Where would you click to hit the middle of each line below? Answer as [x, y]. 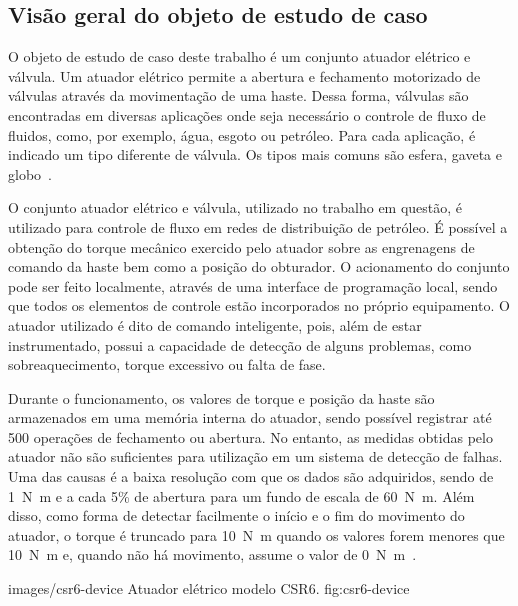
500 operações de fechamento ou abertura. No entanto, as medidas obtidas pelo [250, 436]
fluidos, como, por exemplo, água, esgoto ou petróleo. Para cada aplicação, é [242, 134]
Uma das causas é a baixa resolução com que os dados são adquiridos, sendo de [251, 476]
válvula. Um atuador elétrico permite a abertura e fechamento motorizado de [244, 75]
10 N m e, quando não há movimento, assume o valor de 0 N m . [212, 554]
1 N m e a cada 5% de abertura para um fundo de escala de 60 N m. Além [241, 495]
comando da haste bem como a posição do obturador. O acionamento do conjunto [259, 266]
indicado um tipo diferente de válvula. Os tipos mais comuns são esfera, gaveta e [255, 154]
